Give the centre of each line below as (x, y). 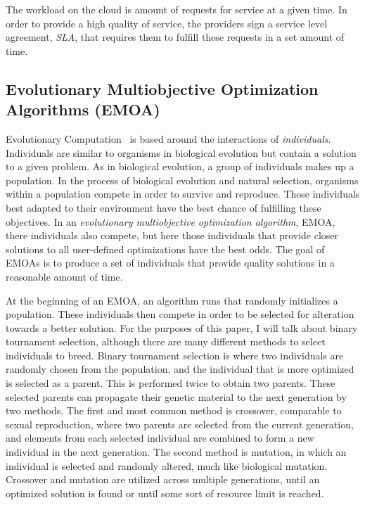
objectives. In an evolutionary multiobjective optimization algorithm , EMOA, (171, 221)
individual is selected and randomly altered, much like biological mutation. (167, 465)
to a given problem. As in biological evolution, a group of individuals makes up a (180, 166)
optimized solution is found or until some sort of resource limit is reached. (165, 493)
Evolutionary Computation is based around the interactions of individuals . (168, 138)
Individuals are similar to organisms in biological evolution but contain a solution (181, 152)
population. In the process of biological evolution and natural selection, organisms (182, 180)
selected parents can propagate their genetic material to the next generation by (176, 396)
